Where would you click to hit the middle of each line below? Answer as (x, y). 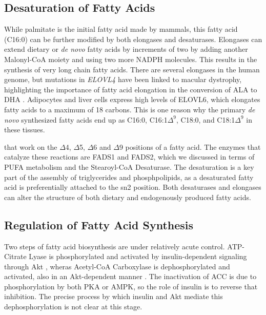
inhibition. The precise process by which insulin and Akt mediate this (114, 296)
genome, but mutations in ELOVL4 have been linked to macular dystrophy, (123, 79)
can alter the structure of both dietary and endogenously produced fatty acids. (128, 197)
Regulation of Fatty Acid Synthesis (99, 224)
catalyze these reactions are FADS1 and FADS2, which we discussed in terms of (129, 157)
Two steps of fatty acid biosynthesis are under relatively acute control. (115, 246)
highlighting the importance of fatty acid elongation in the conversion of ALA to (131, 89)
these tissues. (25, 130)
